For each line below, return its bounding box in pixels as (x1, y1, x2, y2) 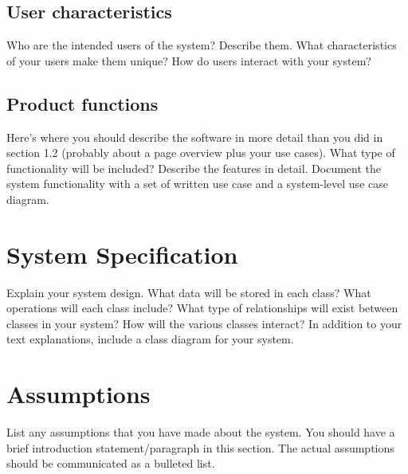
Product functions (6, 91, 159, 116)
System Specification (6, 237, 238, 270)
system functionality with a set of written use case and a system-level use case (6, 175, 388, 192)
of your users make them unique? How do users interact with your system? (6, 52, 371, 69)
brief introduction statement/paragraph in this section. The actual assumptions (6, 439, 394, 456)
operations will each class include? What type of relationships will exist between (6, 300, 398, 316)
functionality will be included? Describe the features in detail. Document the (6, 159, 382, 176)
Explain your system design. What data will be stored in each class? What (6, 284, 371, 300)
